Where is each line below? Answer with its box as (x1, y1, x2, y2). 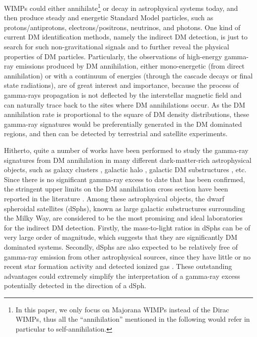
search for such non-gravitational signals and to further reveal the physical (4, 41, 229, 52)
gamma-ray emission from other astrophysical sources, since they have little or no (4, 251, 251, 262)
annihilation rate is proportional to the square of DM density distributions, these (4, 109, 249, 119)
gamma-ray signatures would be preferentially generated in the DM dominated (4, 118, 242, 129)
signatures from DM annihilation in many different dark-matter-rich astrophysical (4, 154, 252, 165)
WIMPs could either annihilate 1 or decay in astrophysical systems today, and (4, 1, 238, 13)
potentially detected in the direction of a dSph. (4, 280, 146, 291)
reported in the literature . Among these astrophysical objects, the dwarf (4, 193, 224, 203)
